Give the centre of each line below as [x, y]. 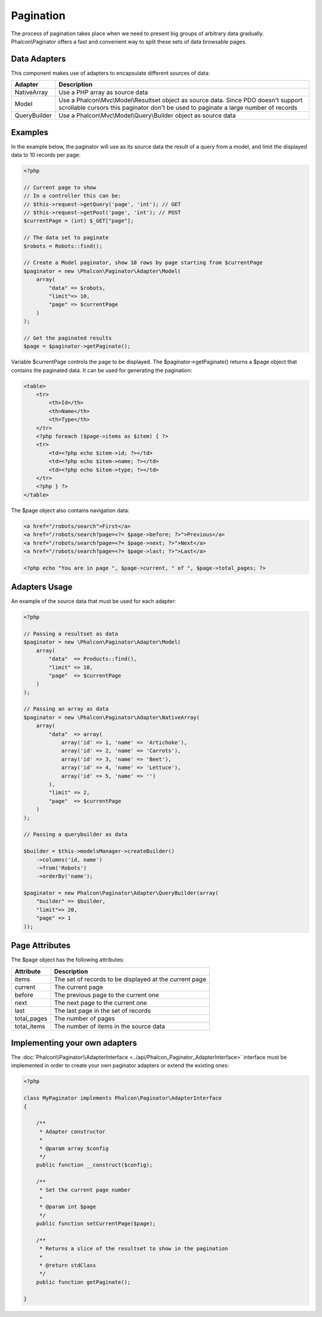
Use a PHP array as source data [103, 93]
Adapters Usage [42, 587]
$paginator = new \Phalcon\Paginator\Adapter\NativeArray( [112, 717]
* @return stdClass [68, 1265]
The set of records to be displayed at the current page [130, 979]
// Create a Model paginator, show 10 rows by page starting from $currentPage [143, 263]
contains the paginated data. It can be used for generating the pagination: [102, 370]
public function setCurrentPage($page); [96, 1224]
